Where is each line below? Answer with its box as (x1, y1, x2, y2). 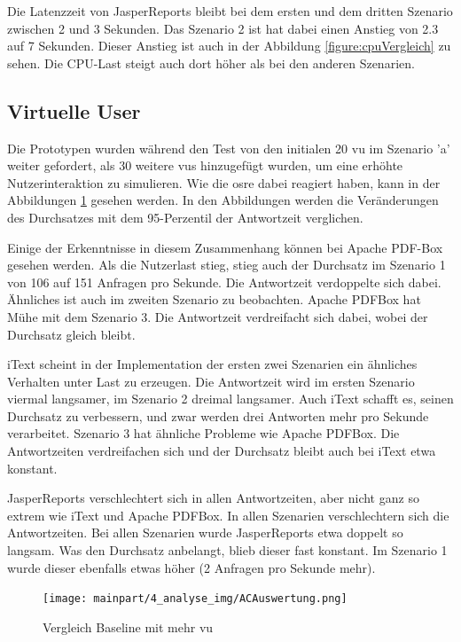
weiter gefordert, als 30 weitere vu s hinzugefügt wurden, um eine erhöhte (7, 156, 403, 175)
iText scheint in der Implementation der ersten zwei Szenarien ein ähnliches (7, 355, 418, 373)
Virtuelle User (7, 97, 141, 124)
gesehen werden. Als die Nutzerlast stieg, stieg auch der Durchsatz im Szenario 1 (7, 255, 446, 274)
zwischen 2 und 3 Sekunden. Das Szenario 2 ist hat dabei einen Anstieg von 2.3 (7, 19, 439, 37)
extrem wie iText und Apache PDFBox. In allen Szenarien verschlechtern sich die (7, 505, 449, 524)
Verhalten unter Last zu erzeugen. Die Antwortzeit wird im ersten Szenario (7, 372, 415, 390)
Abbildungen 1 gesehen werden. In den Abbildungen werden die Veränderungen (7, 191, 439, 209)
